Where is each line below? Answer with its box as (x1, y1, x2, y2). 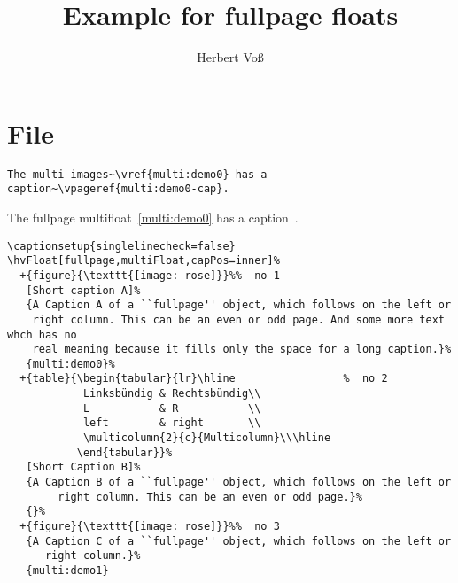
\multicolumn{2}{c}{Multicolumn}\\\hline (82, 431, 331, 445)
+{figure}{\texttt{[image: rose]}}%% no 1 (19, 268, 280, 282)
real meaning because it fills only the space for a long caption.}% (32, 343, 452, 356)
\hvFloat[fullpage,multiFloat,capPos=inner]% (7, 254, 280, 268)
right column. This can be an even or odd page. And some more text (32, 313, 445, 326)
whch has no (7, 328, 77, 341)
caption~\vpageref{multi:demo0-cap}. (7, 183, 229, 196)
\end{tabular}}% (76, 446, 173, 459)
